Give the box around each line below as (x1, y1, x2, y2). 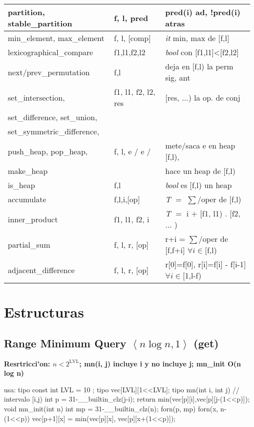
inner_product (8, 213, 58, 225)
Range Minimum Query (4, 335, 127, 350)
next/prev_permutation (8, 66, 90, 78)
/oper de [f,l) (197, 193, 241, 205)
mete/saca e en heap (165, 140, 235, 151)
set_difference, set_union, (8, 111, 97, 123)
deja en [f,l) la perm (165, 61, 233, 72)
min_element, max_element (8, 32, 105, 43)
